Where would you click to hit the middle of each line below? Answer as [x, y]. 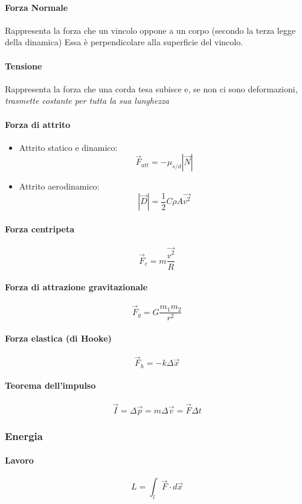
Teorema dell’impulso [50, 385]
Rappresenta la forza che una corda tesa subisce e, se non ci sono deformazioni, [151, 88]
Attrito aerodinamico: [59, 186]
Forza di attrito [38, 124]
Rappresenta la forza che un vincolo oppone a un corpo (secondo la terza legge [150, 30]
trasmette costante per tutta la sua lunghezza [87, 100]
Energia [24, 435]
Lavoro [19, 460]
